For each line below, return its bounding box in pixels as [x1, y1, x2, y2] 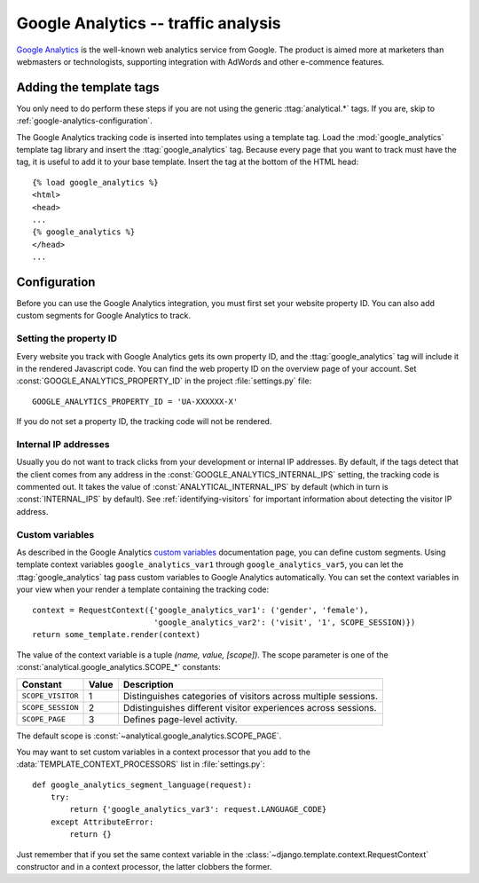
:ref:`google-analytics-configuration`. [16, 115, 153, 126]
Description [122, 678, 174, 690]
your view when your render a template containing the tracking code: [16, 584, 270, 595]
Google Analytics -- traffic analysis [16, 13, 281, 33]
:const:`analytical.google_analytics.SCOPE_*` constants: [16, 662, 221, 673]
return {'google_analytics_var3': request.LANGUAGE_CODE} [69, 804, 327, 815]
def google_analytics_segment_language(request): [32, 779, 253, 790]
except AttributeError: [50, 816, 154, 827]
